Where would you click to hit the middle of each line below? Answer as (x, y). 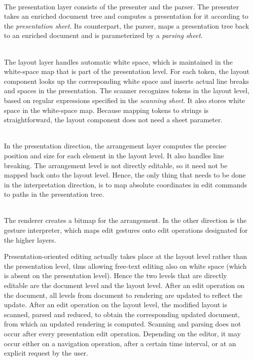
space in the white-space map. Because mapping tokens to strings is (106, 110)
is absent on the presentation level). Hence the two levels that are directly (116, 275)
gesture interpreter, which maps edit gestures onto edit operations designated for (126, 230)
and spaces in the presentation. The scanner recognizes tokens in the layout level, (127, 90)
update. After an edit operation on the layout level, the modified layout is (116, 305)
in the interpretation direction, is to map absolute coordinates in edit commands (126, 184)
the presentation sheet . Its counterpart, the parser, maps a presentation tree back (126, 25)
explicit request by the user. (46, 353)
